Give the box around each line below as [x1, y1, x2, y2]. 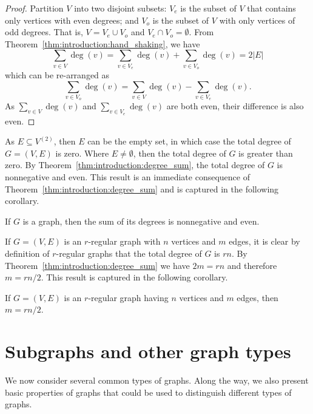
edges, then [237, 291, 278, 304]
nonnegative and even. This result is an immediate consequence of [5, 171, 250, 183]
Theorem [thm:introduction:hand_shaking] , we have [5, 37, 200, 50]
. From [189, 25, 214, 38]
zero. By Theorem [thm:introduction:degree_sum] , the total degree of [5, 158, 265, 171]
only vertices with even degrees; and [5, 13, 139, 26]
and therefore [227, 259, 277, 271]
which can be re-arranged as [5, 69, 110, 81]
